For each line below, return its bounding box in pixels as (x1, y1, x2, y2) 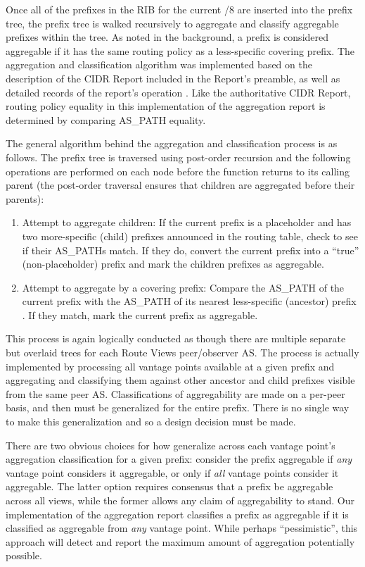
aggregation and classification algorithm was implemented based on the (6, 57, 312, 72)
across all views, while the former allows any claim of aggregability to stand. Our (6, 493, 355, 507)
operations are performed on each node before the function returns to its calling (6, 163, 350, 178)
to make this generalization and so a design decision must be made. (6, 414, 296, 429)
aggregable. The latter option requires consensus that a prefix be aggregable (6, 479, 333, 494)
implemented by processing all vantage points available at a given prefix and (6, 359, 335, 373)
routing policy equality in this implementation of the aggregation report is (6, 99, 326, 113)
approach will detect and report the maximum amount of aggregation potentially (6, 534, 355, 549)
